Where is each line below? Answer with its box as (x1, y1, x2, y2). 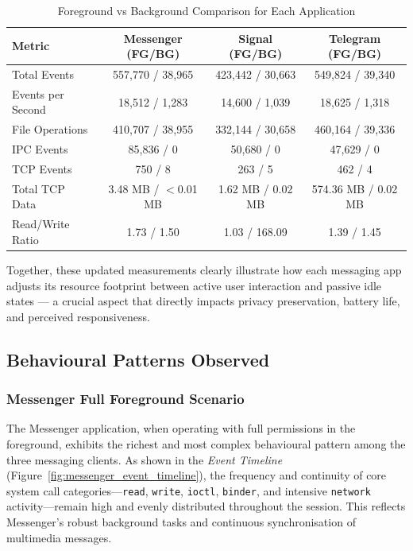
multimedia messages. (6, 529, 112, 545)
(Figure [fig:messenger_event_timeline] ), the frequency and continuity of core (6, 467, 387, 483)
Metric (12, 37, 50, 54)
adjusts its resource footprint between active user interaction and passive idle (6, 277, 382, 293)
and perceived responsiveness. (6, 308, 150, 324)
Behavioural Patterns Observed (6, 347, 270, 371)
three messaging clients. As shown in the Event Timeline (6, 451, 283, 468)
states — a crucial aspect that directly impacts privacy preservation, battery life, (6, 293, 400, 309)
